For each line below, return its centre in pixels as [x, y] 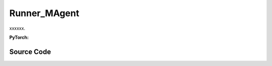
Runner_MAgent [44, 13]
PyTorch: [19, 37]
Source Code [30, 52]
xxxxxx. [17, 28]
